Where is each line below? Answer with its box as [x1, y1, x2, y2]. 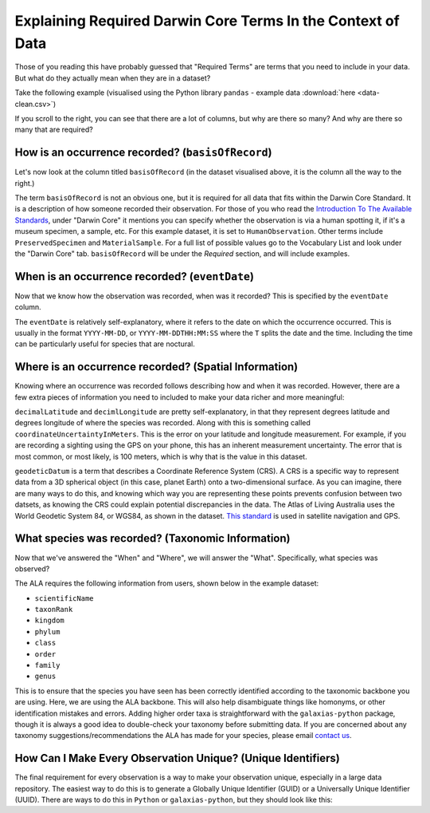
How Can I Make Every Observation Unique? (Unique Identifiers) [14, 752, 340, 765]
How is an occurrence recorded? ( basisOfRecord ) [14, 146, 272, 160]
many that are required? [14, 124, 93, 135]
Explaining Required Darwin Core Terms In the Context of [14, 12, 400, 30]
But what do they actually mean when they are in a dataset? [14, 73, 211, 83]
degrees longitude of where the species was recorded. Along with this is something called [14, 418, 311, 428]
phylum [34, 627, 61, 636]
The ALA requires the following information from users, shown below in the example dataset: [14, 578, 319, 588]
